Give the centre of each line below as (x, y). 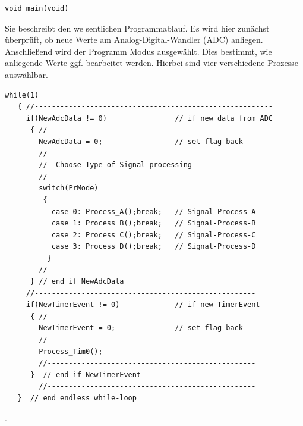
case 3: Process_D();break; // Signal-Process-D (154, 247)
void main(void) (37, 8)
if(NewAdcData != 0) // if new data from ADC (149, 118)
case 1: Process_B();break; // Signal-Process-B (154, 223)
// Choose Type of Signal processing (115, 165)
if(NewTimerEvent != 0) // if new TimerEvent (143, 305)
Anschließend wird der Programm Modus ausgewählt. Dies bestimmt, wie (138, 51)
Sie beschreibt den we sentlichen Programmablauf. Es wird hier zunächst (137, 28)
